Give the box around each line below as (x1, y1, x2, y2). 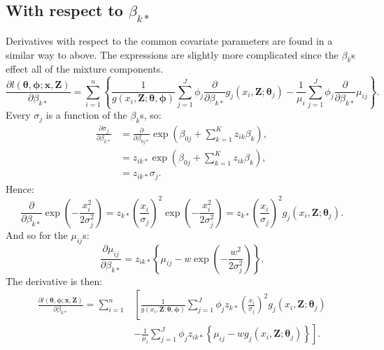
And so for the (6, 227, 68, 242)
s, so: (140, 108, 162, 122)
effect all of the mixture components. (6, 61, 164, 76)
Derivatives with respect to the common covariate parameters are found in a (6, 34, 333, 48)
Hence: (6, 181, 34, 196)
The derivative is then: (6, 273, 103, 288)
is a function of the (45, 108, 127, 122)
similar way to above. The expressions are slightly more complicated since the (6, 47, 339, 61)
